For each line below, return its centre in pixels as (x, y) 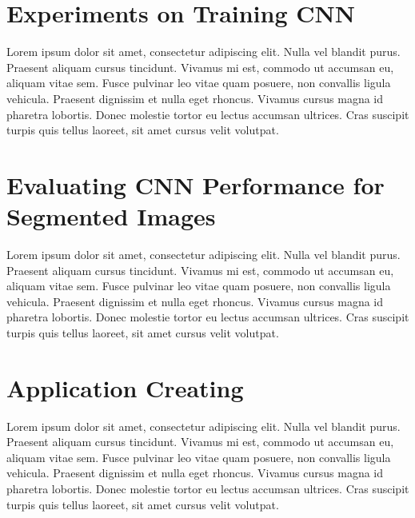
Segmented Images (111, 216)
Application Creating (125, 387)
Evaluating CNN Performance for (196, 184)
